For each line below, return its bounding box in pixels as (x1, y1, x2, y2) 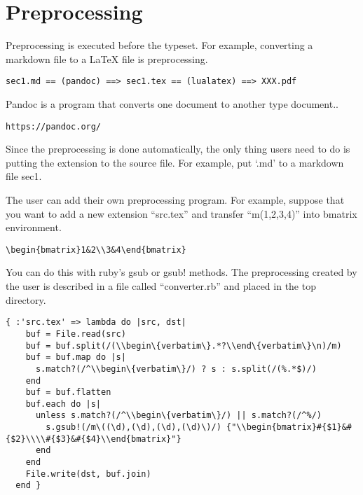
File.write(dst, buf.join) (25, 468, 151, 479)
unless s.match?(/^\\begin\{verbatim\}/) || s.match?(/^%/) (35, 410, 322, 421)
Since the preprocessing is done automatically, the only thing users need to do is (6, 141, 350, 156)
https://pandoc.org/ (6, 121, 102, 132)
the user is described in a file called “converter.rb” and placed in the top (6, 279, 316, 293)
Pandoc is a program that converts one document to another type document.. (6, 96, 338, 111)
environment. (6, 220, 62, 235)
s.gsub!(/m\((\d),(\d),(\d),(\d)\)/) (46, 422, 221, 433)
